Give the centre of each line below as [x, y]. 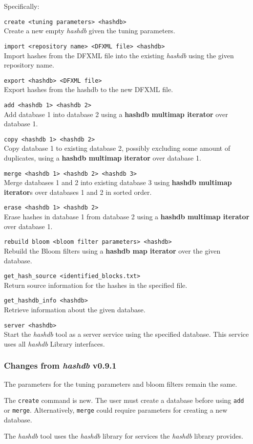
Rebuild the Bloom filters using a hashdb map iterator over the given [112, 250]
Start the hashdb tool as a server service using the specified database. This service [126, 334]
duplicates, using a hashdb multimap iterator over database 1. [103, 158]
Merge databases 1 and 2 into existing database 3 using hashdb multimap [118, 182]
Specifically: [22, 6]
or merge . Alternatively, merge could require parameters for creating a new [116, 409]
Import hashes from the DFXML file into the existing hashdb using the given [119, 55]
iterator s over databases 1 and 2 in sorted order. [78, 192]
